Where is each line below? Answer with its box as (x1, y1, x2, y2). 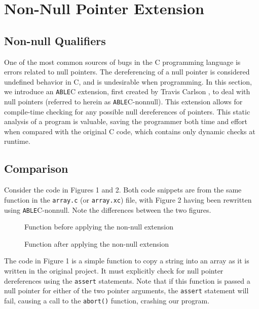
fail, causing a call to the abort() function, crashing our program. (4, 295, 210, 305)
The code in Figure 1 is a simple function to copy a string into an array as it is (4, 255, 249, 266)
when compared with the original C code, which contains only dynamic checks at (4, 126, 255, 136)
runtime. (4, 136, 30, 146)
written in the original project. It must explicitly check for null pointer (4, 265, 224, 276)
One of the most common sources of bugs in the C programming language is (4, 56, 241, 67)
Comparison (4, 161, 68, 176)
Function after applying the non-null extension (24, 238, 169, 249)
